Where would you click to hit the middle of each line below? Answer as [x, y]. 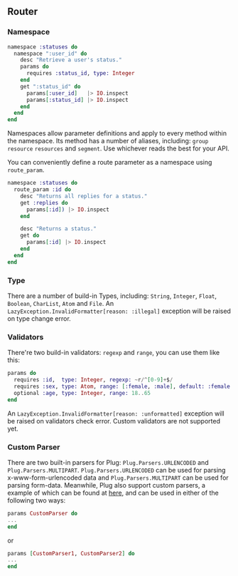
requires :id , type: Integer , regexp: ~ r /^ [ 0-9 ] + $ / [93, 380]
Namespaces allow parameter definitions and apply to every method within [117, 133]
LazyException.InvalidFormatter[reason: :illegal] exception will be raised [119, 311]
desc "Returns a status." [59, 229]
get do [30, 236]
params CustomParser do [43, 513]
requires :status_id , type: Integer [80, 73]
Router [23, 12]
